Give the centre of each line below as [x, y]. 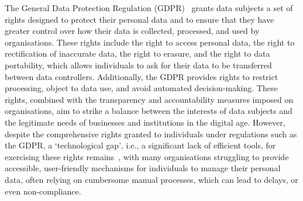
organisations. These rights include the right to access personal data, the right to [150, 42]
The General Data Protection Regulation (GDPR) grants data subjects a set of [149, 8]
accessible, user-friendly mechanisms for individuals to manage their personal [143, 168]
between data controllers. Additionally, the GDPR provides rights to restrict [142, 76]
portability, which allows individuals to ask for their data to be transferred [138, 65]
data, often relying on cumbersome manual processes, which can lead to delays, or [151, 179]
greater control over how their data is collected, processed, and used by [132, 31]
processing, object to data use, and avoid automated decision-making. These [141, 88]
